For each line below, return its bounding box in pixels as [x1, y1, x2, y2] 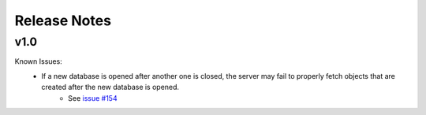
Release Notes [14, 12, 112, 29]
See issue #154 [68, 93, 118, 102]
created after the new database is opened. [41, 83, 180, 92]
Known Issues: [14, 57, 62, 66]
